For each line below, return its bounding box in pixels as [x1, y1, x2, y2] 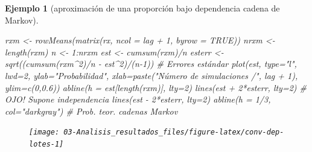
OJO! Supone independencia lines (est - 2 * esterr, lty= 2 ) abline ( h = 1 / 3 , [5, 93, 271, 106]
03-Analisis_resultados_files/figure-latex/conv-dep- [63, 128, 284, 137]
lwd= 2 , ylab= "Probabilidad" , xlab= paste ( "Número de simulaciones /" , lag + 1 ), [5, 69, 298, 81]
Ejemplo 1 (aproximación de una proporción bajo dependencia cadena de [5, 2, 280, 14]
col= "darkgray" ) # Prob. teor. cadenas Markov [5, 104, 178, 117]
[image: [29, 128, 60, 137]
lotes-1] [29, 140, 64, 148]
